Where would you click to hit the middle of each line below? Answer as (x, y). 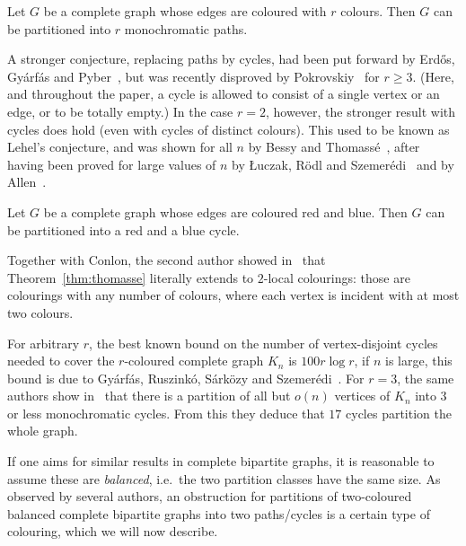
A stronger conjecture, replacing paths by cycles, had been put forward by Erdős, (231, 59)
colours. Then (378, 11)
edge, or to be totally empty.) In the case (120, 111)
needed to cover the (61, 361)
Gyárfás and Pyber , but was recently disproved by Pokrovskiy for (193, 76)
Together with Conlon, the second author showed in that (167, 260)
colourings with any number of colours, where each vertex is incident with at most (233, 295)
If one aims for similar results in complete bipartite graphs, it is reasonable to (221, 461)
